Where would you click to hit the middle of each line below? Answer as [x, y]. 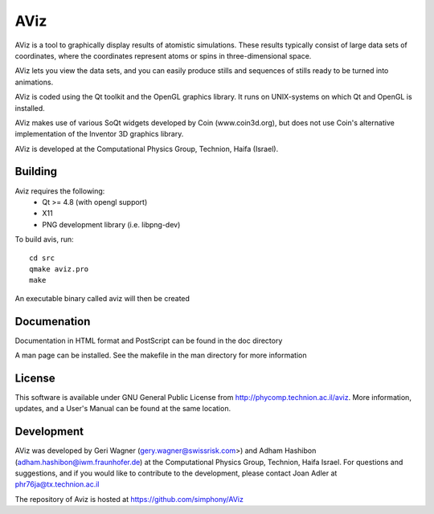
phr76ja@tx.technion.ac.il [57, 484]
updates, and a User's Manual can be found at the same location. [123, 409]
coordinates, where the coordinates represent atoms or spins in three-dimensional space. [163, 55]
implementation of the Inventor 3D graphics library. [99, 134]
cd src [42, 258]
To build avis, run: [44, 239]
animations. [34, 82]
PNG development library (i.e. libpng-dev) [111, 224]
